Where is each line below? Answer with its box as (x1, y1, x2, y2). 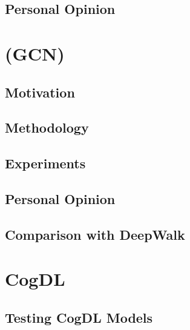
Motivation (5, 82, 75, 101)
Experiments (5, 154, 86, 173)
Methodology (5, 118, 89, 137)
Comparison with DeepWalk (5, 225, 185, 243)
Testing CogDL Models (5, 308, 153, 326)
